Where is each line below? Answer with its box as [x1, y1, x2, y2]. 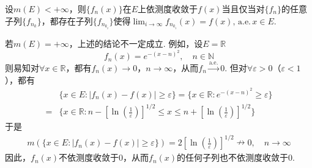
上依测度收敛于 [138, 2, 198, 15]
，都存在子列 [41, 14, 93, 27]
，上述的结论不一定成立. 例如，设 [69, 37, 203, 50]
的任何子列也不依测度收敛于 [177, 151, 289, 164]
